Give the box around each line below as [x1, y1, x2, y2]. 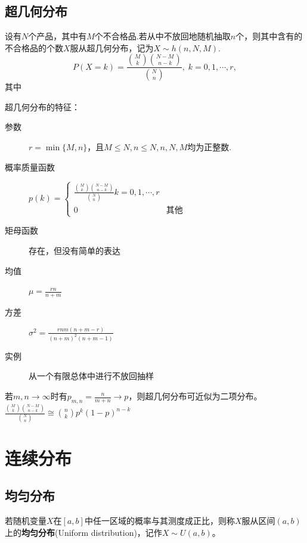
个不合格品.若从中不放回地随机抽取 [94, 30, 231, 42]
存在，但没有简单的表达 [29, 244, 120, 257]
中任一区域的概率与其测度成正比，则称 [84, 514, 235, 526]
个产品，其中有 [28, 30, 87, 42]
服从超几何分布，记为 [70, 41, 154, 54]
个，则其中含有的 [235, 30, 303, 42]
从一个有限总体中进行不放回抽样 [29, 370, 154, 382]
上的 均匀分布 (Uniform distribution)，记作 [5, 526, 162, 538]
